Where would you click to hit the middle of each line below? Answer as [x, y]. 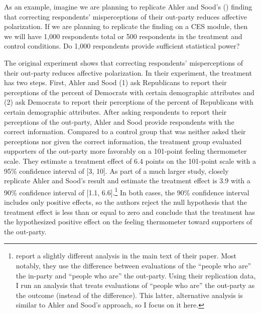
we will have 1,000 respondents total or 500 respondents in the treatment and [123, 36]
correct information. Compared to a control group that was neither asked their [125, 131]
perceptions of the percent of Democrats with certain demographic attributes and [129, 92]
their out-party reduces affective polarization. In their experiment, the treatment [128, 72]
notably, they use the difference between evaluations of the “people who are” [134, 265]
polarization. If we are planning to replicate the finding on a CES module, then [126, 26]
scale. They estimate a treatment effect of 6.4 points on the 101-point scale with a [130, 161]
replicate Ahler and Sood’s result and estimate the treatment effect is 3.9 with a [127, 181]
